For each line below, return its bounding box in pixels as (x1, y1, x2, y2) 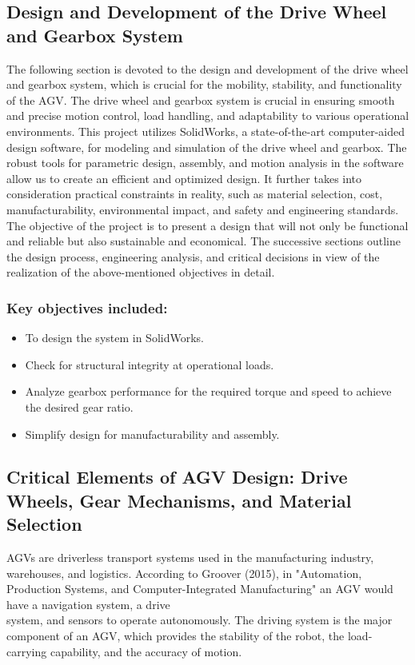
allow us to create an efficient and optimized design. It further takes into (6, 169, 362, 186)
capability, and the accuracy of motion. (50, 643, 242, 659)
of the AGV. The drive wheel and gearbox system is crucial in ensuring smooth (6, 91, 395, 108)
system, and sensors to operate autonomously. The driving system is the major (6, 611, 393, 628)
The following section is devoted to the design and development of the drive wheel (6, 60, 409, 77)
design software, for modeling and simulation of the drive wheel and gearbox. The (6, 138, 407, 155)
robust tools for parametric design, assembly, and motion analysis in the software (6, 154, 404, 171)
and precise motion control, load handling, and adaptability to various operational (6, 107, 409, 124)
